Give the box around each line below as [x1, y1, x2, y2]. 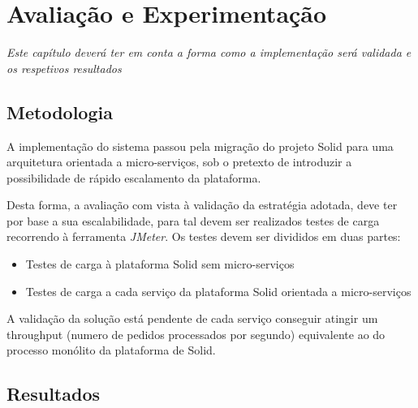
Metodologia [6, 99, 113, 124]
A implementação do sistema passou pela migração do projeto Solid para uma [6, 137, 394, 154]
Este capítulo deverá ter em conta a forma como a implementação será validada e [6, 44, 412, 61]
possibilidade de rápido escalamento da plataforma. [6, 169, 261, 186]
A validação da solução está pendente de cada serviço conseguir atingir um [6, 310, 378, 327]
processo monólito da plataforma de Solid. [6, 341, 216, 359]
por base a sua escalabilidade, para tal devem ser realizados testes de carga [6, 212, 380, 229]
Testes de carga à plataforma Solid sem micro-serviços [25, 256, 295, 273]
